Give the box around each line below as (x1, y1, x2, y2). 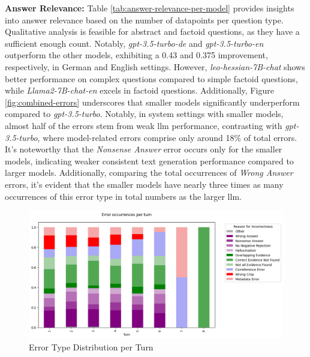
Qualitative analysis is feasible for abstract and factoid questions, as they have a (5, 25, 300, 38)
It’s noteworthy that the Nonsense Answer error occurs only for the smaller (5, 143, 282, 155)
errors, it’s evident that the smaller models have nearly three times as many (5, 178, 284, 190)
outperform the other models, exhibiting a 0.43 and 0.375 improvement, (5, 49, 268, 61)
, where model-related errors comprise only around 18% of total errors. (37, 131, 297, 143)
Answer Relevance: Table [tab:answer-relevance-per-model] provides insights (5, 2, 294, 14)
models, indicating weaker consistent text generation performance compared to (5, 154, 294, 167)
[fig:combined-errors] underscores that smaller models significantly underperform (5, 95, 300, 108)
